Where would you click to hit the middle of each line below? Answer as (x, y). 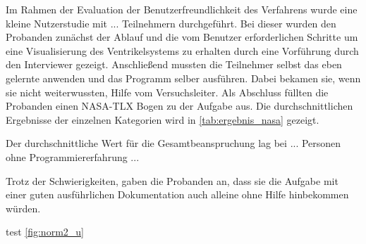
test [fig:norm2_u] (45, 232)
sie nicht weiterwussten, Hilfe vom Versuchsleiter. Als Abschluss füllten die (167, 92)
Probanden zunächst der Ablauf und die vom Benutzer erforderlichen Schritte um (182, 37)
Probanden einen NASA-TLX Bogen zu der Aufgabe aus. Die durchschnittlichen (179, 106)
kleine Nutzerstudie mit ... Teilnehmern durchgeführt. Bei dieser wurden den (171, 23)
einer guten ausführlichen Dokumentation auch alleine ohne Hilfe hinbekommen (177, 194)
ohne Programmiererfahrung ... (73, 156)
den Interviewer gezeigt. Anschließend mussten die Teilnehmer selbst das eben (174, 64)
